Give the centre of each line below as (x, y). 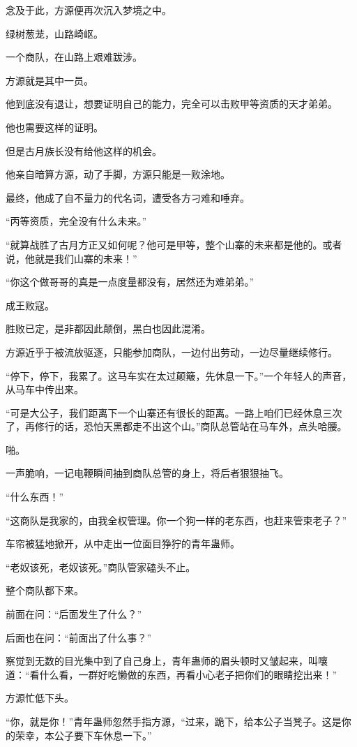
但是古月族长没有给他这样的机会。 (84, 150)
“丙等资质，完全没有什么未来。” (76, 221)
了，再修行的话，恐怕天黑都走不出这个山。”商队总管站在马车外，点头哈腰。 (176, 426)
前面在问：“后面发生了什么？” (74, 614)
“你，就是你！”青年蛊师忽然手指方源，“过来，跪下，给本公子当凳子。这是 (174, 721)
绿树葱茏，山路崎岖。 (54, 33)
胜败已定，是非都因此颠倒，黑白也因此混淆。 (108, 328)
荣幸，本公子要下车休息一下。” (83, 735)
